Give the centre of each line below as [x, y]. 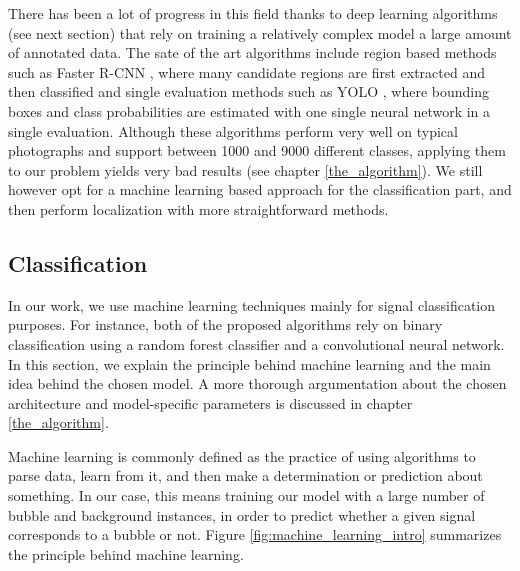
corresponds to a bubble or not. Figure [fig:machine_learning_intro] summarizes [255, 534]
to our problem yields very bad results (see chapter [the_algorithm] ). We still [245, 169]
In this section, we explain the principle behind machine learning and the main [249, 363]
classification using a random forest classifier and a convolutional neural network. [256, 343]
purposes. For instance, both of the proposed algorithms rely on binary [225, 324]
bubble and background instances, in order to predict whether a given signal [242, 514]
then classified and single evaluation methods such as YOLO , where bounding [248, 91]
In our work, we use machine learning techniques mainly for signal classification [252, 304]
